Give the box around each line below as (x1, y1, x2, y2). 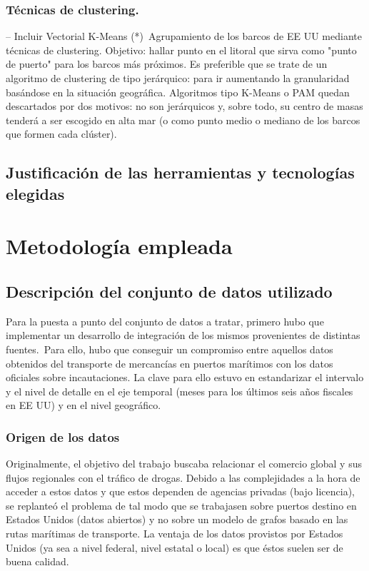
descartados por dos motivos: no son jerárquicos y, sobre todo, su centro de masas (6, 98, 363, 113)
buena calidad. (6, 554, 69, 569)
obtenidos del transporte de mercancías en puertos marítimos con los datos (6, 355, 333, 370)
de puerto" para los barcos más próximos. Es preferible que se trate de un (6, 56, 328, 71)
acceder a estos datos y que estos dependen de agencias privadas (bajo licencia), (6, 484, 355, 499)
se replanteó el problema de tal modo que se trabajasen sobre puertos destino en (6, 497, 357, 512)
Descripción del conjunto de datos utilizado (6, 280, 333, 302)
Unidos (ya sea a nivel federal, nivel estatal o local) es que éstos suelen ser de (6, 540, 343, 555)
